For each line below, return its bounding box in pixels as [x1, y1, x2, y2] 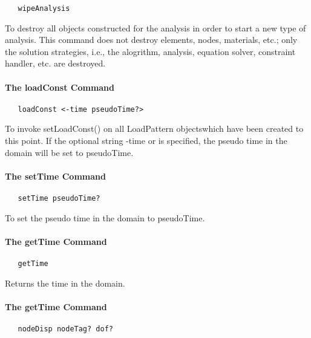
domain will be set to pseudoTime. [5, 146, 134, 158]
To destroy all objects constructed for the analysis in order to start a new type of [5, 21, 306, 34]
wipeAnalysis [18, 4, 70, 13]
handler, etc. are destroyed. [5, 57, 106, 70]
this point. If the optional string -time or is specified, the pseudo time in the [5, 134, 287, 147]
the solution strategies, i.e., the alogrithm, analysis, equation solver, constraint [5, 45, 296, 57]
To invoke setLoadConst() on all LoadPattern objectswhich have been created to [5, 122, 304, 135]
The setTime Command [5, 169, 106, 182]
